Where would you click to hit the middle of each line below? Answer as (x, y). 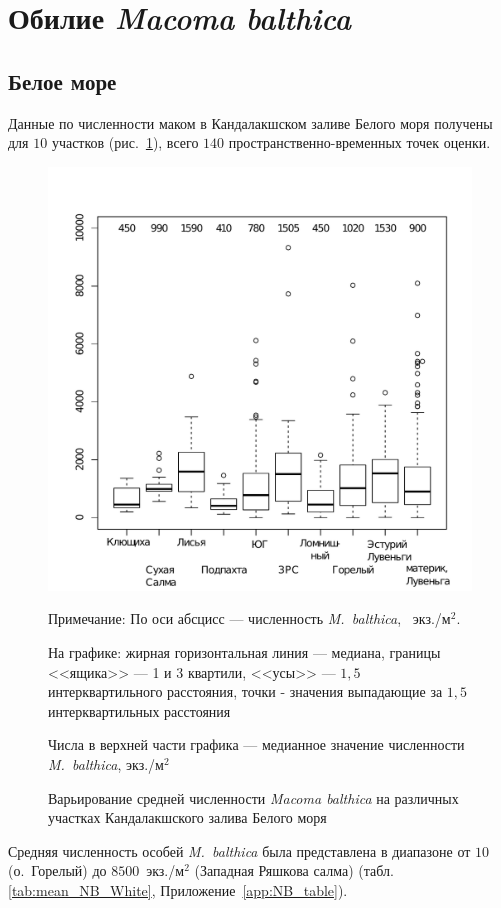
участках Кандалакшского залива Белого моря (187, 817)
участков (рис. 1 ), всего (125, 142)
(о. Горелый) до (57, 870)
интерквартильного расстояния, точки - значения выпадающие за (245, 691)
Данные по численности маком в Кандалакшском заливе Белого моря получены (250, 122)
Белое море (62, 80)
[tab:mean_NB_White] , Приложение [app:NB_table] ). (178, 889)
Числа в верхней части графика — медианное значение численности (256, 744)
